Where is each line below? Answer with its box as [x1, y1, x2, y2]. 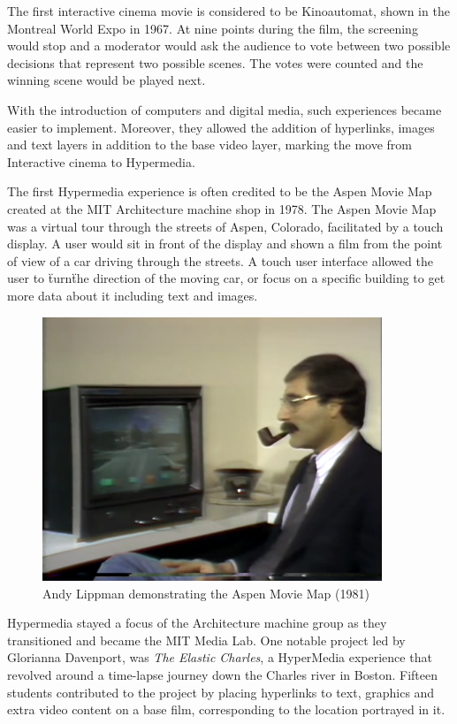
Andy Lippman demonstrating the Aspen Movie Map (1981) [42, 583, 369, 602]
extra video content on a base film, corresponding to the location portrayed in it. [7, 700, 446, 719]
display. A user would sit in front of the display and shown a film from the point [7, 234, 443, 253]
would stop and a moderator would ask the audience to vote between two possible [7, 36, 451, 55]
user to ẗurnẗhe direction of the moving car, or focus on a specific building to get [7, 269, 446, 287]
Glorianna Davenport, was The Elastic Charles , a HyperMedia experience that [7, 648, 432, 667]
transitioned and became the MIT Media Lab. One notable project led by [7, 630, 406, 649]
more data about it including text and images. [7, 286, 258, 304]
